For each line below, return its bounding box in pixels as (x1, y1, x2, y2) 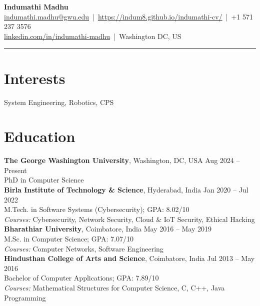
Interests (4, 67, 65, 88)
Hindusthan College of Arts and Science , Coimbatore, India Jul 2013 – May (4, 253, 255, 263)
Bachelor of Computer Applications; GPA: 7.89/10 (4, 272, 159, 283)
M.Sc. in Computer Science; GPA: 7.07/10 (4, 233, 133, 243)
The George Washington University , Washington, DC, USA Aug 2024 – (4, 155, 240, 165)
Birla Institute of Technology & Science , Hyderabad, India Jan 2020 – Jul (4, 184, 248, 194)
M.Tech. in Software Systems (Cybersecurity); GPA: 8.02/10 (4, 204, 189, 214)
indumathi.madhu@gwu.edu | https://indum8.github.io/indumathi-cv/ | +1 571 (4, 11, 253, 21)
